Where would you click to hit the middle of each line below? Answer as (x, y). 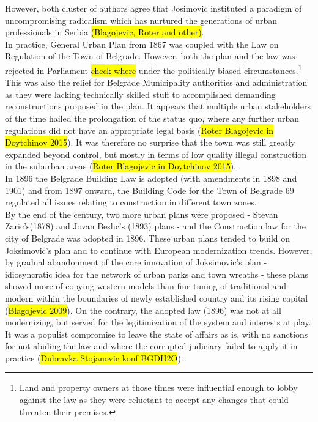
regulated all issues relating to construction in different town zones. (131, 202)
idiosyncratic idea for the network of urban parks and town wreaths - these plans (157, 274)
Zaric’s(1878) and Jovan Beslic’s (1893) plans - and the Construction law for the (156, 226)
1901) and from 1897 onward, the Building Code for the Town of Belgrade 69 (150, 190)
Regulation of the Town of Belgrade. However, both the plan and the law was (150, 56)
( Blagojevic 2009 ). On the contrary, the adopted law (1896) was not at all (143, 310)
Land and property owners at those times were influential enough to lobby (158, 387)
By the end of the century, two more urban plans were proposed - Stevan (142, 214)
